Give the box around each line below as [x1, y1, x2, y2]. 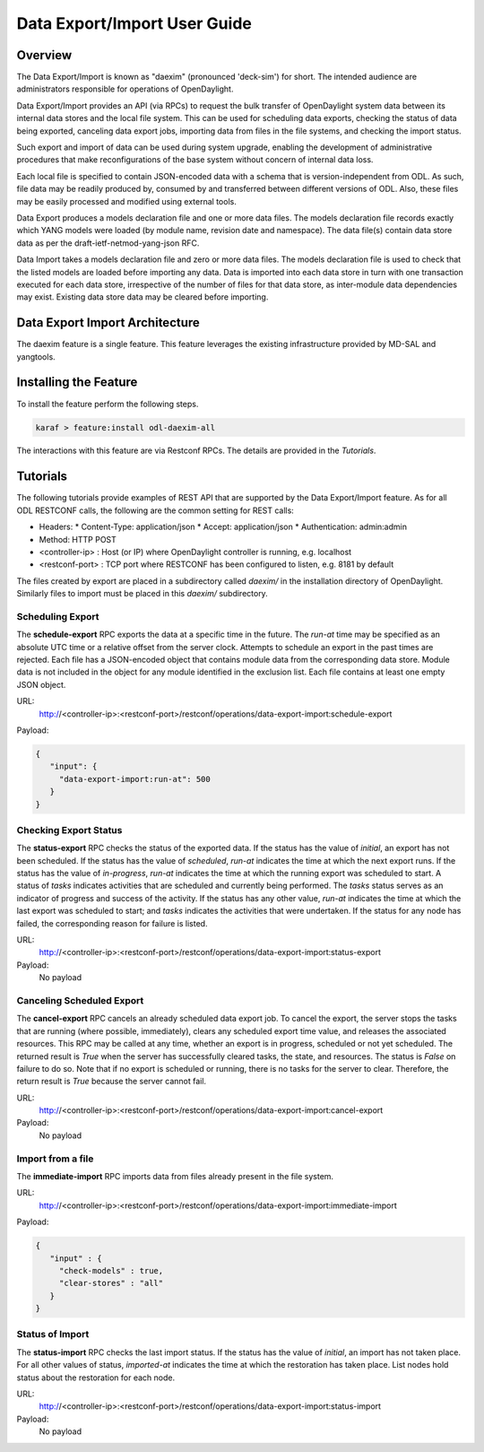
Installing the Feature [16, 375, 138, 390]
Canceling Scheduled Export [16, 994, 144, 1006]
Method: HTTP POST [39, 534, 117, 544]
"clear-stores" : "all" [58, 1278, 164, 1289]
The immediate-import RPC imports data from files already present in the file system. [16, 1170, 334, 1181]
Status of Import [16, 1328, 90, 1341]
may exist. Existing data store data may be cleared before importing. [16, 291, 269, 302]
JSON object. [16, 679, 66, 690]
